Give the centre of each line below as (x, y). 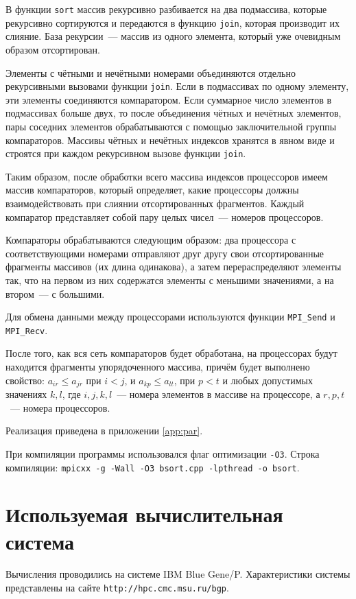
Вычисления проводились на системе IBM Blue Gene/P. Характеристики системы (178, 574)
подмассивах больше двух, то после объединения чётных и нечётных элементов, (174, 113)
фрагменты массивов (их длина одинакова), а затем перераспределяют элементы (174, 267)
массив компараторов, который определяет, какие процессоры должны (152, 190)
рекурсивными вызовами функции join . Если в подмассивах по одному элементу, (177, 86)
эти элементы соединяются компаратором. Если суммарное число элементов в (169, 99)
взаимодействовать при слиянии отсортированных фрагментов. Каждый (155, 203)
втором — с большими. (55, 293)
